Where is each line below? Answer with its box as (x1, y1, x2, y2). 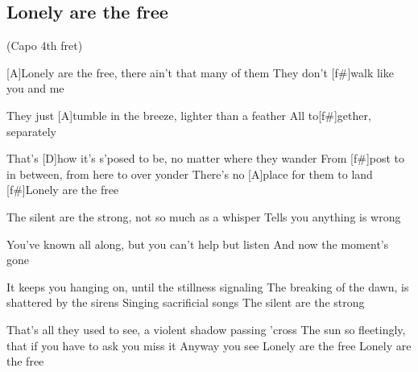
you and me (6, 80, 64, 97)
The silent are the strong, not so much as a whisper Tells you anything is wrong (6, 208, 401, 225)
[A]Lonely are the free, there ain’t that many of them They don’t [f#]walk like (6, 64, 394, 81)
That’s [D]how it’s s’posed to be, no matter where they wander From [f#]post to (6, 150, 405, 167)
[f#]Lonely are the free (6, 181, 119, 198)
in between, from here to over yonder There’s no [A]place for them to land (6, 165, 373, 182)
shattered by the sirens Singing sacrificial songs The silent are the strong (6, 294, 365, 311)
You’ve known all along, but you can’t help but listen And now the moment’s (6, 235, 389, 252)
